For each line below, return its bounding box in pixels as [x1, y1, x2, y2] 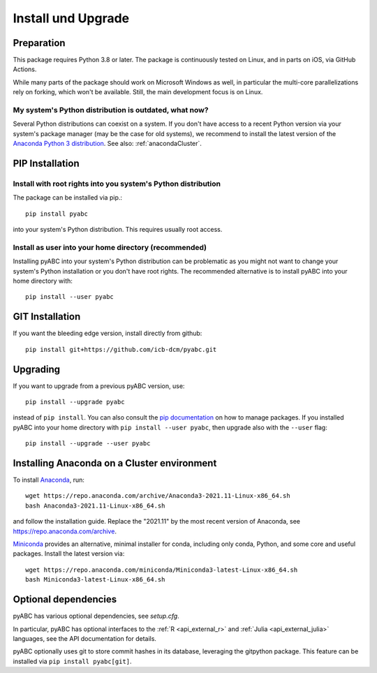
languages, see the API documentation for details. [13, 634, 157, 642]
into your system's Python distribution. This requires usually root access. [13, 225, 223, 234]
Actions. [13, 65, 37, 73]
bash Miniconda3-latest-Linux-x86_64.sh [25, 576, 165, 584]
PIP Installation [13, 157, 80, 169]
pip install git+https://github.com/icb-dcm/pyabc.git [25, 346, 217, 353]
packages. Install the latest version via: [13, 549, 125, 558]
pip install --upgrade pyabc [25, 398, 125, 406]
